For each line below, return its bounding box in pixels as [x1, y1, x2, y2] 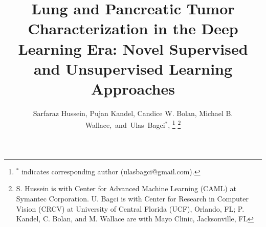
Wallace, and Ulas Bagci [85, 120, 165, 130]
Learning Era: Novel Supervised [18, 38, 248, 59]
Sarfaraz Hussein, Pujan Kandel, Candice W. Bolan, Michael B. [33, 107, 233, 118]
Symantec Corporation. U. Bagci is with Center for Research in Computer [16, 193, 249, 203]
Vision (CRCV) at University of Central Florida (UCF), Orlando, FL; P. [16, 203, 245, 214]
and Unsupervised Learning [33, 58, 233, 79]
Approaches [91, 78, 175, 99]
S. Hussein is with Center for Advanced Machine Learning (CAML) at [16, 183, 236, 194]
